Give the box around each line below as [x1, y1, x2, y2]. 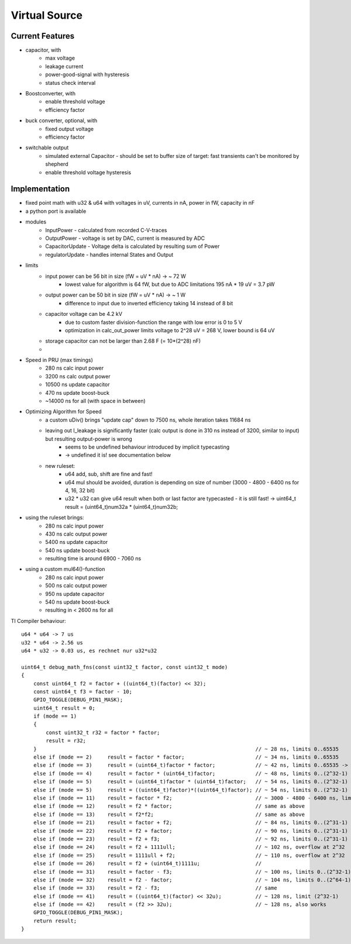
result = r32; [46, 738, 87, 744]
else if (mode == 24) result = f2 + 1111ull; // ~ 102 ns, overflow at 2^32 [33, 844, 345, 850]
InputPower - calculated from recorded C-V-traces [45, 226, 167, 233]
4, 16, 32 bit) [65, 487, 95, 494]
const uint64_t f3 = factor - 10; [33, 688, 133, 695]
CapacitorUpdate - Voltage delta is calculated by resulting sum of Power [45, 243, 220, 250]
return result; [33, 917, 77, 924]
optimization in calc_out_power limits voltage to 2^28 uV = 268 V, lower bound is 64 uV [65, 326, 275, 333]
